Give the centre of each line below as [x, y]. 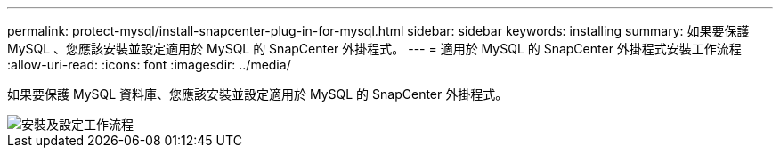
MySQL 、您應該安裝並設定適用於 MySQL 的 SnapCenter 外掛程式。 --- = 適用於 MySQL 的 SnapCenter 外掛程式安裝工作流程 [374, 49]
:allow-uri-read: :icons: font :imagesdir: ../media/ [149, 65]
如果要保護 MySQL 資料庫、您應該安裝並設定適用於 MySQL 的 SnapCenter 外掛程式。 [258, 94]
